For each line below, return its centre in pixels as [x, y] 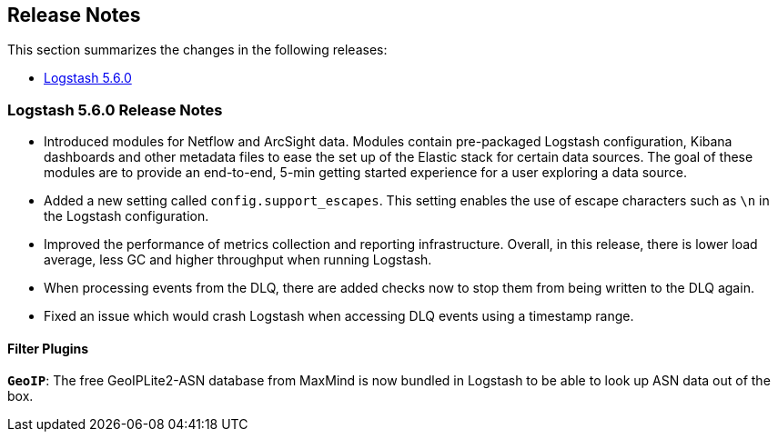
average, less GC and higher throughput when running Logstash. [238, 260]
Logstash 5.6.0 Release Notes [115, 110]
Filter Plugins [48, 348]
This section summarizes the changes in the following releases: [197, 50]
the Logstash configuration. [126, 216]
